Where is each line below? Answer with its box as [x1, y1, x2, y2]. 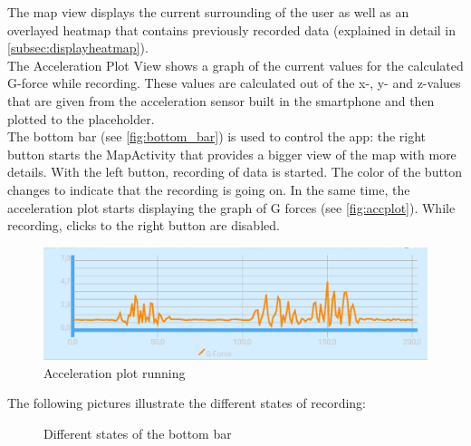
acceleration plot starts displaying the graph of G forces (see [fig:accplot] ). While [7, 198, 456, 217]
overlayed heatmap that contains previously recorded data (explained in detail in [7, 20, 457, 39]
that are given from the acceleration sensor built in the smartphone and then [7, 91, 435, 110]
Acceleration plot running [43, 363, 186, 382]
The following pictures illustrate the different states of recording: [7, 393, 367, 412]
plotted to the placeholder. [7, 109, 155, 128]
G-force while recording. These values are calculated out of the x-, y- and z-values [7, 73, 461, 92]
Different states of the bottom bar [43, 423, 232, 442]
